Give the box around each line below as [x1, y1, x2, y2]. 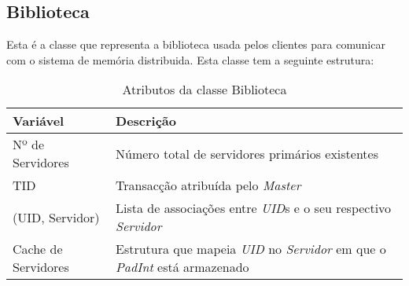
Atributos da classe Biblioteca [122, 80, 287, 99]
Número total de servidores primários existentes [116, 144, 378, 163]
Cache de [13, 240, 63, 258]
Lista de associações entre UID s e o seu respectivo [116, 199, 392, 218]
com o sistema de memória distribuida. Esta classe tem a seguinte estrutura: [6, 51, 374, 68]
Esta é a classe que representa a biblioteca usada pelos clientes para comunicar [6, 36, 385, 53]
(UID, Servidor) [13, 207, 100, 226]
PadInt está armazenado [116, 258, 249, 277]
